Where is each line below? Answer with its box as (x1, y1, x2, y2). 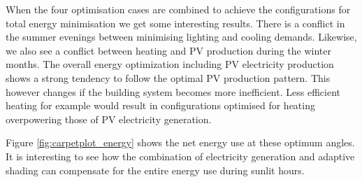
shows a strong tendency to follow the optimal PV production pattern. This (6, 70, 331, 85)
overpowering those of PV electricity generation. (6, 111, 212, 126)
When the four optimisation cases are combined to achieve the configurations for (6, 2, 351, 16)
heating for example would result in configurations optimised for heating (6, 98, 315, 113)
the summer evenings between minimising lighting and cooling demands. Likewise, (6, 29, 357, 44)
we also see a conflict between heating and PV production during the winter (6, 43, 331, 57)
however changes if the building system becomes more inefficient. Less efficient (6, 84, 340, 99)
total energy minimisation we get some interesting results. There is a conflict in (6, 15, 345, 30)
